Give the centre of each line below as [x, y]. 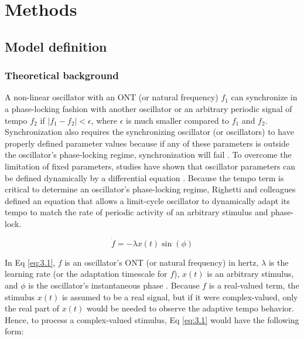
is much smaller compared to [177, 120]
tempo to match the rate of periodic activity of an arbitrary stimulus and [136, 212]
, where [104, 120]
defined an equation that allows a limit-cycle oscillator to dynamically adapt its [147, 200]
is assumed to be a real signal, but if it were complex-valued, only [180, 296]
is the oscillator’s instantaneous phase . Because [114, 285]
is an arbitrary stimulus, [250, 274]
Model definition [56, 46]
